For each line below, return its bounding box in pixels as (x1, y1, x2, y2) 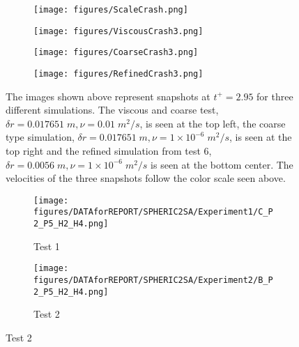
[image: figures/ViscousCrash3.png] (33, 26, 204, 36)
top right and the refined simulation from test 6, (6, 144, 212, 157)
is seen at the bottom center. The (151, 157, 293, 171)
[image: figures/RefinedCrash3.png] (33, 68, 204, 79)
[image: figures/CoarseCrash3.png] (33, 47, 199, 58)
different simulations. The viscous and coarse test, (6, 102, 219, 117)
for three (256, 88, 293, 103)
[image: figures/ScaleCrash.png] (33, 5, 188, 15)
